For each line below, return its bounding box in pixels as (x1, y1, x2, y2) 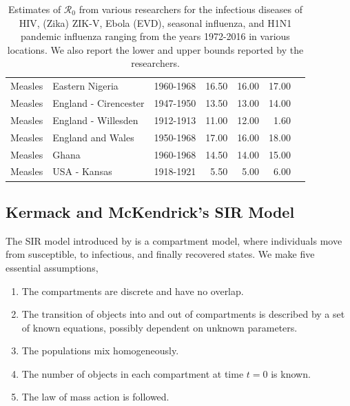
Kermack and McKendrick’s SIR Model (6, 201, 295, 222)
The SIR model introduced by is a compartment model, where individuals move (6, 233, 342, 247)
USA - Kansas (52, 164, 112, 179)
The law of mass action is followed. (21, 389, 169, 404)
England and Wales (52, 130, 134, 144)
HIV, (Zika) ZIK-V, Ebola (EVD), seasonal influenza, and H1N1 (19, 15, 292, 30)
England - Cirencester (52, 96, 145, 110)
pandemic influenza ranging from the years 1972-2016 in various (21, 29, 290, 43)
